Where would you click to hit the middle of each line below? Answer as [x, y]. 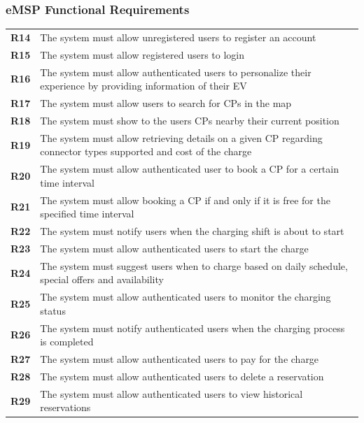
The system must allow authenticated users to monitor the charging [185, 297]
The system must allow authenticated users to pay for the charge [180, 359]
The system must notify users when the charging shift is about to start [192, 231]
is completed [67, 342]
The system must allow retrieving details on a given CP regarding [181, 137]
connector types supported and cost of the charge [146, 151]
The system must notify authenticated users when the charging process [192, 328]
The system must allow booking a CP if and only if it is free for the [185, 200]
